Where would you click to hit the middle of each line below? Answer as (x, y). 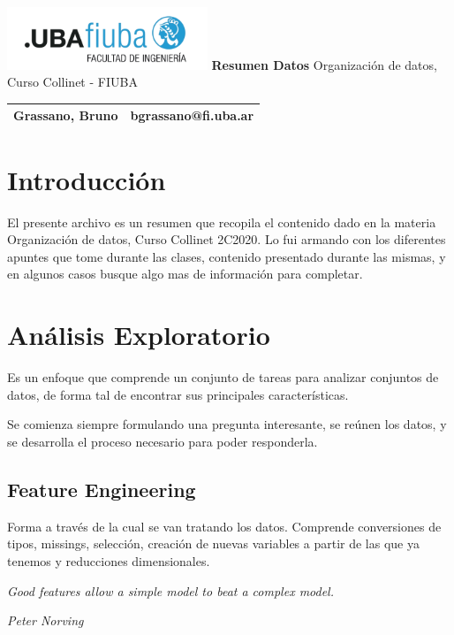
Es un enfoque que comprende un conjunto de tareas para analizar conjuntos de (223, 377)
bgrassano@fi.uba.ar (192, 115)
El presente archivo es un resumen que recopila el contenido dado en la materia (222, 222)
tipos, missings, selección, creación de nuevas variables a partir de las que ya (213, 543)
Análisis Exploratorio (139, 335)
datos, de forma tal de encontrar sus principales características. (178, 394)
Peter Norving (45, 620)
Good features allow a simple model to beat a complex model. (171, 590)
